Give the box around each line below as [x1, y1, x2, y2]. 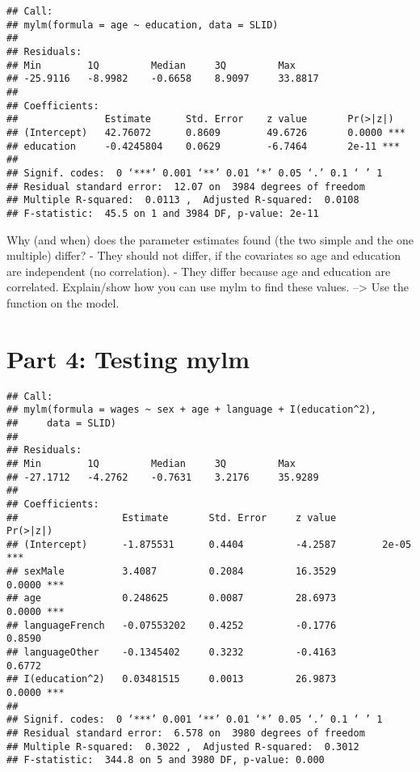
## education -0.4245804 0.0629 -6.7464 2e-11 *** [6, 140, 400, 152]
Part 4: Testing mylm [6, 341, 250, 375]
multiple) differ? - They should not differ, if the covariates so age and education [6, 247, 401, 264]
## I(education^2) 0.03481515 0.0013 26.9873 [6, 673, 337, 685]
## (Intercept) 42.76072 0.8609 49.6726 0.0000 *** [6, 126, 405, 138]
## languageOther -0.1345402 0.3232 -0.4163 [6, 647, 337, 659]
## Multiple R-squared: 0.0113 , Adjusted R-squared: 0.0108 [6, 194, 359, 206]
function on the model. [6, 294, 120, 311]
